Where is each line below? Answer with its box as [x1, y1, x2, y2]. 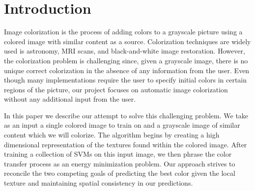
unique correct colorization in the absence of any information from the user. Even [4, 65, 250, 75]
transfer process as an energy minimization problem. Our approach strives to [4, 158, 235, 168]
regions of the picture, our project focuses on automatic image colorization [4, 84, 228, 94]
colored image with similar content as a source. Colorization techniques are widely [4, 36, 251, 46]
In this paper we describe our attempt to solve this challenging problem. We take [4, 110, 249, 120]
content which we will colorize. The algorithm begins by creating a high [4, 130, 220, 140]
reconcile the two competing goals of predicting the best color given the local [4, 168, 235, 178]
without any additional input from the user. [4, 94, 136, 104]
